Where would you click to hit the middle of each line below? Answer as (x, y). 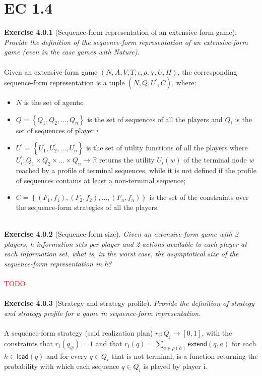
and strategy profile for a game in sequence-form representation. (103, 313)
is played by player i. (175, 366)
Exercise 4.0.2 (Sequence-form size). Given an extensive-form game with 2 (121, 234)
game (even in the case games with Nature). (72, 52)
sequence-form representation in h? (58, 263)
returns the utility (127, 160)
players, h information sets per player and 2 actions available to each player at (125, 244)
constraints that (29, 343)
